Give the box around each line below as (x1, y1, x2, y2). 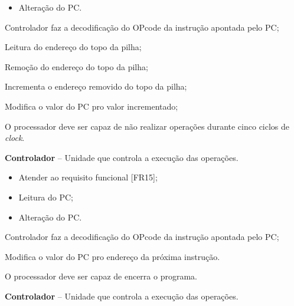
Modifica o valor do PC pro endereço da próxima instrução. (5, 250, 220, 262)
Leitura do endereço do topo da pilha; (5, 41, 142, 53)
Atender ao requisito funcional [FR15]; (18, 171, 158, 183)
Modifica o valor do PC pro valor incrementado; (5, 100, 178, 112)
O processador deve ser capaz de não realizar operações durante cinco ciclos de (5, 120, 290, 132)
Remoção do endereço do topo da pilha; (5, 60, 148, 73)
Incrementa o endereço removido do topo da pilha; (5, 80, 187, 93)
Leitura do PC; (18, 190, 74, 203)
